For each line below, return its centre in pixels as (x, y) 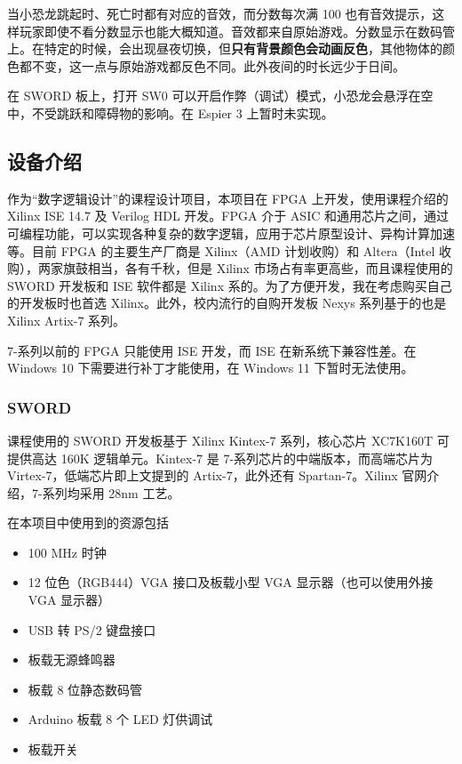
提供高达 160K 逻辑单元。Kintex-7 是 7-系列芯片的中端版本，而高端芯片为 (220, 458)
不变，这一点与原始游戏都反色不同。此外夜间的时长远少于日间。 (218, 65)
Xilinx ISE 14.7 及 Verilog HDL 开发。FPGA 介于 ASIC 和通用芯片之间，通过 (228, 216)
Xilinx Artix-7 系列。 (67, 320)
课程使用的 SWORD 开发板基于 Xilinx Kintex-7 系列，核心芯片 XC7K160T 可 (228, 440)
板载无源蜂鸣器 (72, 659)
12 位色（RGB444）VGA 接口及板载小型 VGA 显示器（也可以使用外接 (231, 582)
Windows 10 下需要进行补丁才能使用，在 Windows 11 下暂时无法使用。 (211, 368)
